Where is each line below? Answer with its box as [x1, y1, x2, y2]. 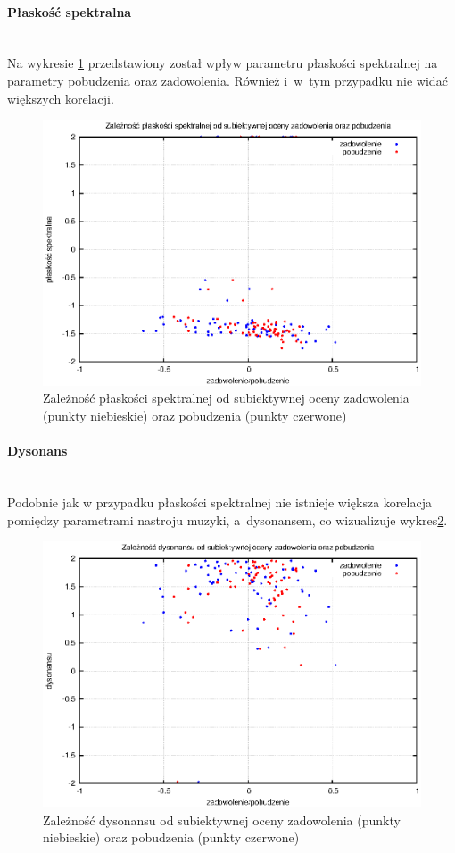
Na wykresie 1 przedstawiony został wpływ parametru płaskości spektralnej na [7, 54, 438, 72]
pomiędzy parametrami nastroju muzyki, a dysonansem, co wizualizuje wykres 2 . [7, 510, 448, 529]
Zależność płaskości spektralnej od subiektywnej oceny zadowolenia [43, 389, 409, 407]
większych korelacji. [7, 88, 114, 107]
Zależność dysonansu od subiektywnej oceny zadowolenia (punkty [43, 810, 401, 829]
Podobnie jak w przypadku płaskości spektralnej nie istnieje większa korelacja [7, 493, 432, 512]
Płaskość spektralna [7, 2, 132, 21]
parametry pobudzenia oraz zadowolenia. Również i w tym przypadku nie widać [7, 71, 448, 89]
